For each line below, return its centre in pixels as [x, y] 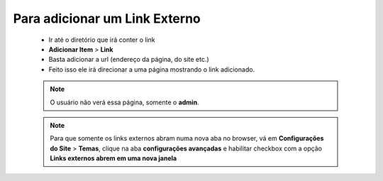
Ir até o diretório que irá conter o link [102, 40]
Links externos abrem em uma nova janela [113, 158]
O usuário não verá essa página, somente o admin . [124, 102]
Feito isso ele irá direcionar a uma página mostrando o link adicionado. [152, 69]
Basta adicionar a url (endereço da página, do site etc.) [129, 60]
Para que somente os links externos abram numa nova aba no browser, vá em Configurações [187, 138]
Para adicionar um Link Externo [107, 18]
